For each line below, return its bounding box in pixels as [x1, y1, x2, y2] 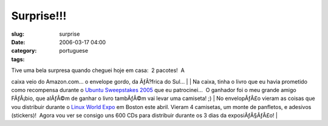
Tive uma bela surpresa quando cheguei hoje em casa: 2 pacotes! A [11, 67, 185, 74]
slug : [11, 30, 24, 38]
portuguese [59, 47, 88, 55]
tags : [11, 55, 25, 63]
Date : [11, 38, 26, 45]
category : [11, 47, 37, 55]
